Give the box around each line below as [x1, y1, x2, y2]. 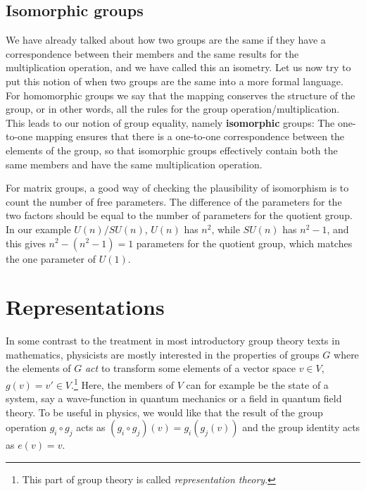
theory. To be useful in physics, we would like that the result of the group [6, 404, 323, 419]
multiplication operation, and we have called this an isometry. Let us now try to [6, 60, 351, 75]
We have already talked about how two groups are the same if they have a [6, 32, 326, 47]
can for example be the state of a [186, 377, 329, 392]
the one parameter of [6, 251, 96, 266]
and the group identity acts [242, 420, 360, 435]
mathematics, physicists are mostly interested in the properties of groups [6, 347, 320, 361]
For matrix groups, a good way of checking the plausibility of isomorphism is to [6, 180, 349, 195]
